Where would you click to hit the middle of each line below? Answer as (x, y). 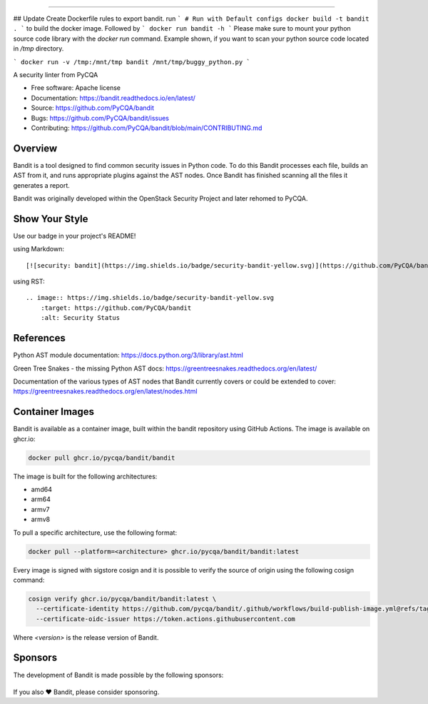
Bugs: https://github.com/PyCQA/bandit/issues (100, 118)
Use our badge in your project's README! (75, 236)
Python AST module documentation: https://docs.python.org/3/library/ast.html (128, 355)
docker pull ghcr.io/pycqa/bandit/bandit (102, 458)
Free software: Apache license (76, 88)
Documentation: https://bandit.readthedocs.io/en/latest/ (113, 98)
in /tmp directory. (39, 49)
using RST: (29, 281)
